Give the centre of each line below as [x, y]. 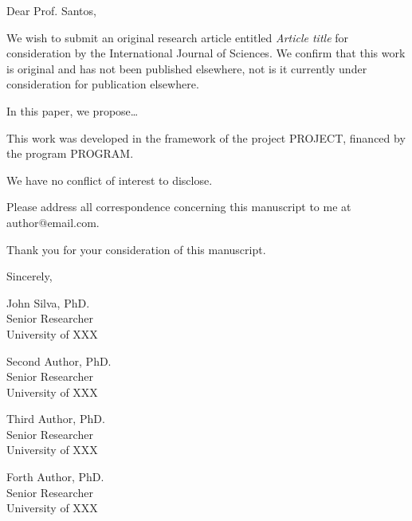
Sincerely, [29, 276]
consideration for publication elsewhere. [103, 84]
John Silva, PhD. [48, 302]
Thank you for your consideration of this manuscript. [136, 249]
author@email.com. [53, 222]
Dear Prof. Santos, [51, 10]
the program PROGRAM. [70, 153]
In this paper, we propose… [73, 110]
